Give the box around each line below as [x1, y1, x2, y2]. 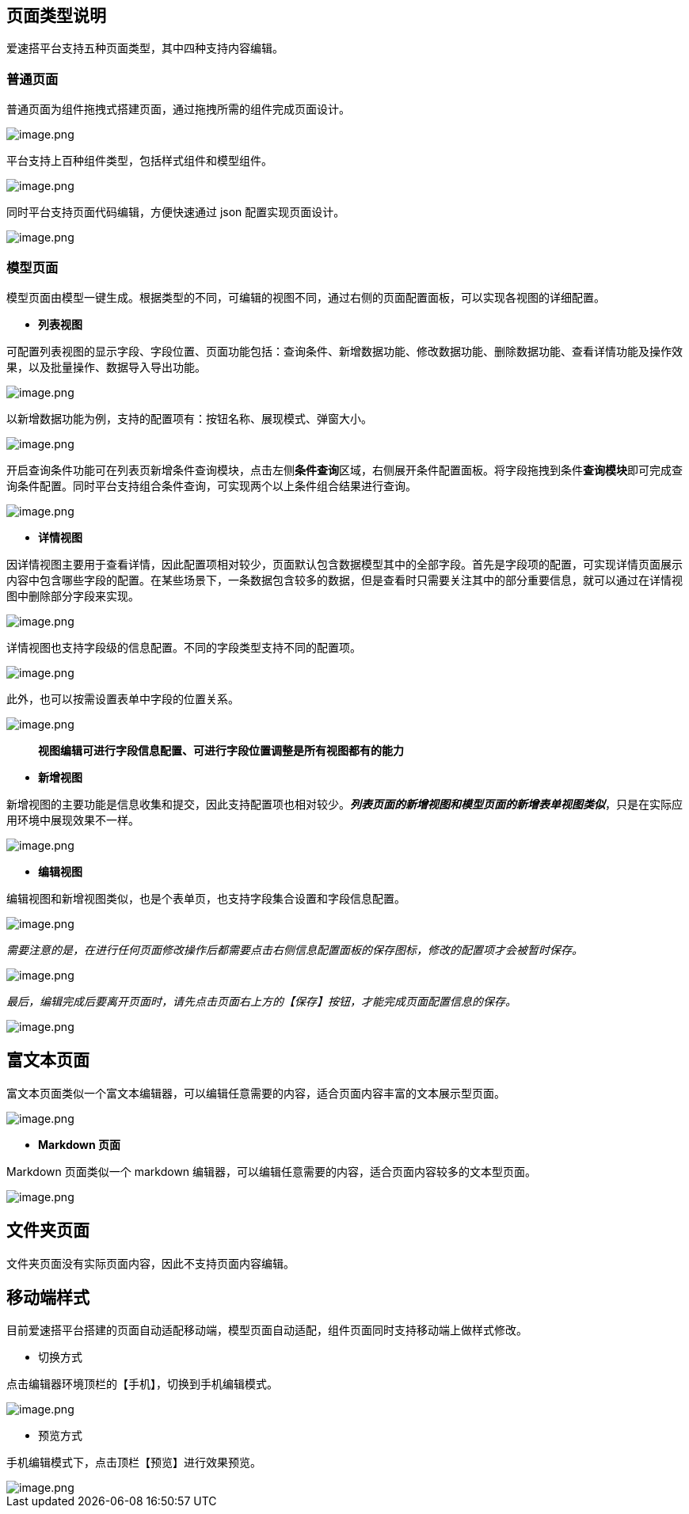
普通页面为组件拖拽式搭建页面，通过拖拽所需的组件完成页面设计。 [6, 102, 350, 116]
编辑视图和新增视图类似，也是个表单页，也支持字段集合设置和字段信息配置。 [6, 891, 405, 905]
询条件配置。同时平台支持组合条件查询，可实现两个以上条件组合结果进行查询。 [6, 478, 417, 493]
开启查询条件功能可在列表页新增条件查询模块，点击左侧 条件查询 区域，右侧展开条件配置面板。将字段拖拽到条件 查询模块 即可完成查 [6, 462, 683, 477]
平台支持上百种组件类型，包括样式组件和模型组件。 [6, 154, 272, 168]
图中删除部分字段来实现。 [6, 588, 139, 603]
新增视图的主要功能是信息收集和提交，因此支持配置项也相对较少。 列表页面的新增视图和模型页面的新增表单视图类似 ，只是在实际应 [6, 797, 683, 811]
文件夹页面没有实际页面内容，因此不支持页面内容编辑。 [6, 1256, 295, 1270]
